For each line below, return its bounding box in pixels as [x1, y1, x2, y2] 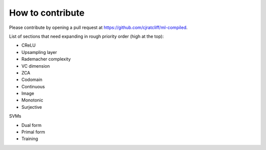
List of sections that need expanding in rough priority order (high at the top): [9, 33, 164, 39]
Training [21, 136, 38, 142]
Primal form [21, 129, 45, 135]
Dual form [21, 122, 42, 128]
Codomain [21, 76, 43, 83]
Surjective [21, 104, 42, 110]
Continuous [21, 83, 45, 89]
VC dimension [21, 63, 50, 69]
